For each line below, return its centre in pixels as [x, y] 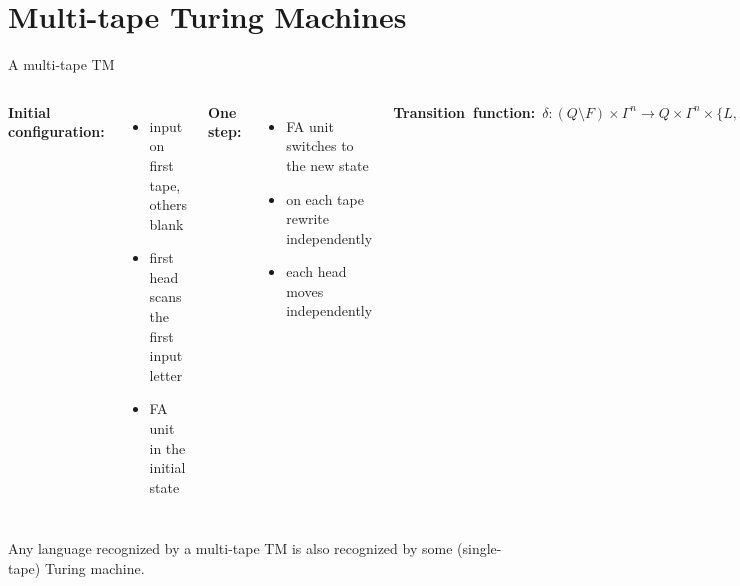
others [168, 204]
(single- [479, 548]
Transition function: [464, 111]
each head [316, 271]
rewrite [308, 218]
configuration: [56, 131]
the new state [327, 164]
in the [167, 447]
